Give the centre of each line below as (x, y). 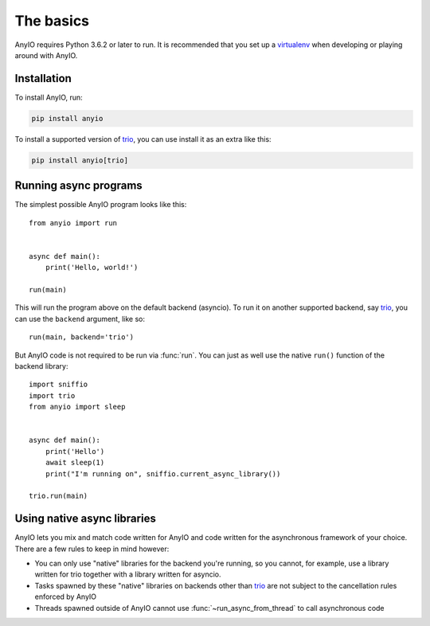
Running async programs (78, 186)
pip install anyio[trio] (80, 160)
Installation (43, 78)
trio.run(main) (59, 496)
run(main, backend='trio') (82, 337)
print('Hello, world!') (92, 268)
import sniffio (59, 385)
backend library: (41, 366)
